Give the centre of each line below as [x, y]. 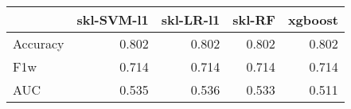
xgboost [313, 19]
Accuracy [39, 43]
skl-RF [254, 19]
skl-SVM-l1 [113, 19]
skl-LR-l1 [191, 19]
